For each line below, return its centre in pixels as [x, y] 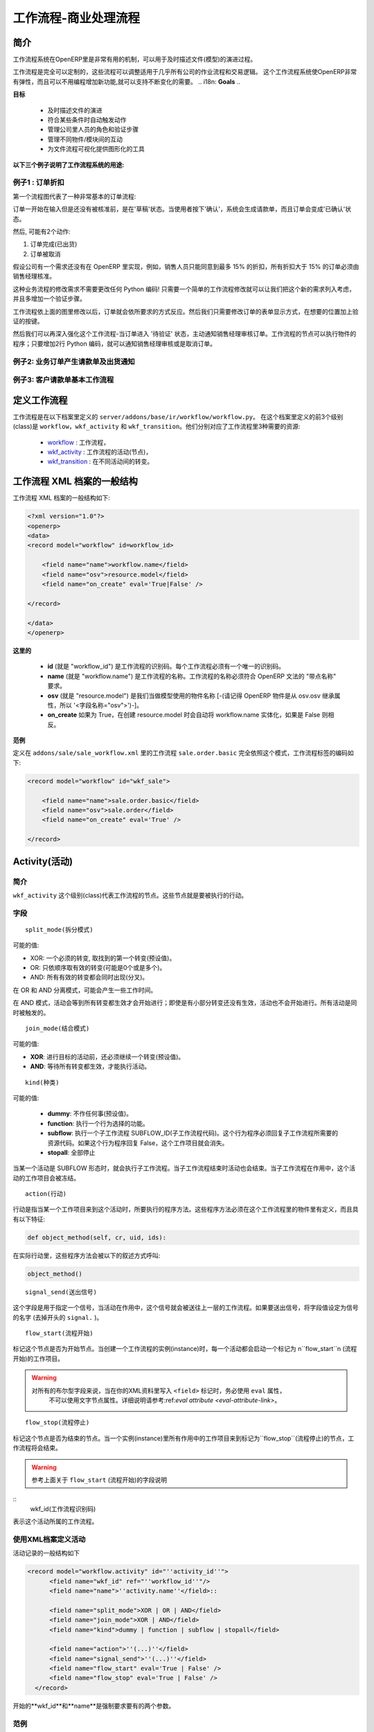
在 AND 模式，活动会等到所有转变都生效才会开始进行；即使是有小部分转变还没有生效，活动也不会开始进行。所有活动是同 [185, 1003]
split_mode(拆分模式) [59, 929]
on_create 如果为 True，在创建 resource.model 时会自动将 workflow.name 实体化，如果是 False [184, 715]
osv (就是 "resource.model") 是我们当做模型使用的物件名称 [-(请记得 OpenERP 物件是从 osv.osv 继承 [191, 696]
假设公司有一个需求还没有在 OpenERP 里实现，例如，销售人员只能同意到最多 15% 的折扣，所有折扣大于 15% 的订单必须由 [186, 267]
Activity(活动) [43, 861]
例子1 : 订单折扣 [39, 182]
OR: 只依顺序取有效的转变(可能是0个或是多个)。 [98, 968]
